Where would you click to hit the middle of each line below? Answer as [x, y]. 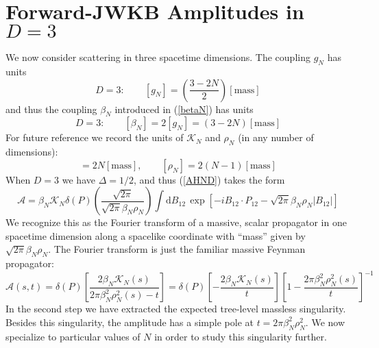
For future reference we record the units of [95, 137]
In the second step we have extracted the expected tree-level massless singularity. [176, 309]
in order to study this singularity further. [241, 336]
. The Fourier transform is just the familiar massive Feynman [177, 249]
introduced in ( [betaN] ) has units [184, 109]
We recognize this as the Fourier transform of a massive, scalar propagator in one [176, 222]
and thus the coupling [51, 109]
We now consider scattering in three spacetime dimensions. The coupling [158, 57]
